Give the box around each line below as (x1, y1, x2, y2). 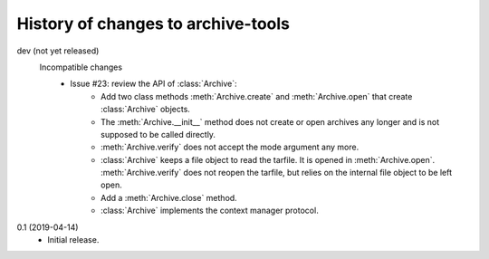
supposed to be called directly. (101, 129, 216, 139)
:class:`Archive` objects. (101, 104, 190, 115)
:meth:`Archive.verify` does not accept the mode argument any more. (101, 141, 360, 153)
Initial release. (47, 235, 100, 245)
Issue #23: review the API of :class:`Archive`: (70, 78, 237, 90)
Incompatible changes (39, 62, 122, 72)
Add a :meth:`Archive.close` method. (101, 192, 237, 203)
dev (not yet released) (16, 45, 100, 56)
